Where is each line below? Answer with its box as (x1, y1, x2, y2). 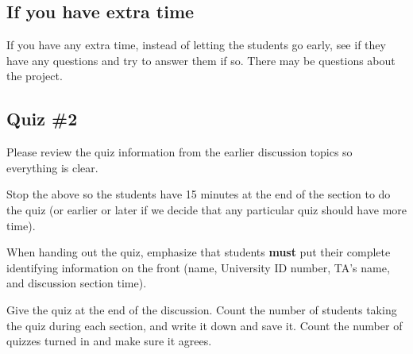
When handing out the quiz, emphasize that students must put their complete (6, 244, 391, 260)
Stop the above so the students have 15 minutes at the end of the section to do (6, 186, 391, 202)
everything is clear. (6, 159, 98, 175)
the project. (6, 67, 63, 84)
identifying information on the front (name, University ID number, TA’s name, (6, 259, 390, 275)
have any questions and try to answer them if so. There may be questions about (6, 52, 396, 68)
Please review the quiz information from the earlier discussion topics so (6, 144, 353, 160)
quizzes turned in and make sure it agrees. (6, 333, 212, 349)
